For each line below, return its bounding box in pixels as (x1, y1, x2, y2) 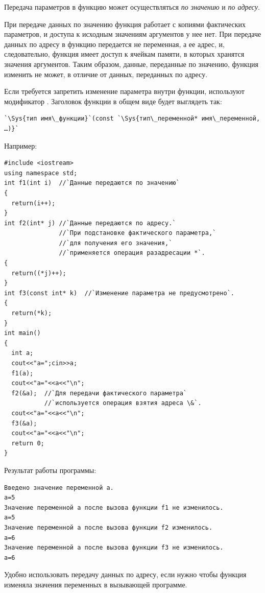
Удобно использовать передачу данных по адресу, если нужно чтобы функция (4, 569, 247, 580)
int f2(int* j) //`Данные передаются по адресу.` (4, 219, 176, 227)
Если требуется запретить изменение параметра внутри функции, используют (4, 86, 245, 97)
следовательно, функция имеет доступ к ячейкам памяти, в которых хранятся (4, 49, 245, 59)
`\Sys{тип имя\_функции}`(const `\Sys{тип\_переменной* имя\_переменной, (4, 115, 260, 123)
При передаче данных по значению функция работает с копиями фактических (4, 18, 246, 29)
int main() (4, 329, 41, 337)
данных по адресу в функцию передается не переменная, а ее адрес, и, (4, 38, 225, 49)
